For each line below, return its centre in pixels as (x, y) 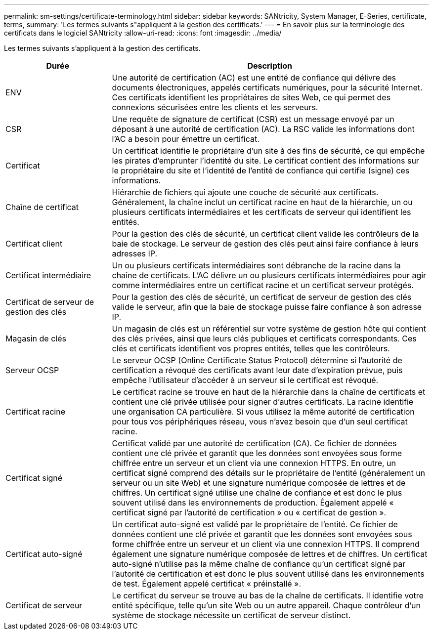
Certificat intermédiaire (48, 275)
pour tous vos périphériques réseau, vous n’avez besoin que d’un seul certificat (260, 422)
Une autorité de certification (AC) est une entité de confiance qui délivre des (254, 78)
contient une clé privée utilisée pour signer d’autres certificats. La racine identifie (263, 402)
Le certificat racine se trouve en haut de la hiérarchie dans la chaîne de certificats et (269, 392)
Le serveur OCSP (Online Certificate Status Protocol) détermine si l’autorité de (257, 360)
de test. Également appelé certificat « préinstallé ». (207, 584)
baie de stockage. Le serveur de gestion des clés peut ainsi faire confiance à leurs (265, 244)
